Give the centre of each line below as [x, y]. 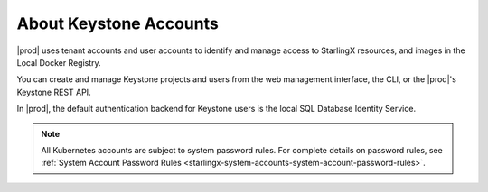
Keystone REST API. [54, 92]
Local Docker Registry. [59, 62]
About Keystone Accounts [117, 23]
